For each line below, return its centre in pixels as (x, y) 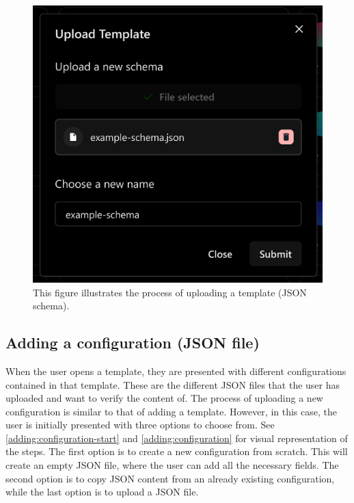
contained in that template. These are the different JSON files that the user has (173, 384)
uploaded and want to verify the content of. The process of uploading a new (164, 398)
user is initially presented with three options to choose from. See (140, 425)
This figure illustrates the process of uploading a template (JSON (170, 292)
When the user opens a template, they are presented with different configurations (176, 371)
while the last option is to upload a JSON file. (102, 492)
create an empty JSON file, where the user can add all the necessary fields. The (172, 465)
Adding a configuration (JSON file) (133, 343)
